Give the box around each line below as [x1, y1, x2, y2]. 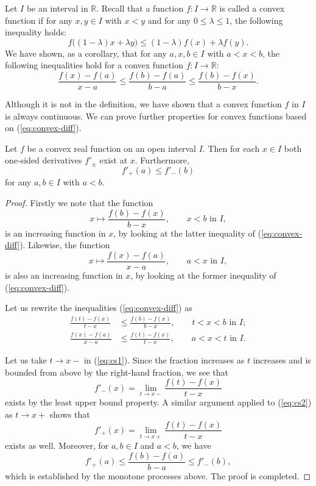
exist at [99, 154, 128, 166]
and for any [147, 13, 191, 26]
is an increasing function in [5, 226, 106, 239]
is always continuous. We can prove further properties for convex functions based [5, 109, 307, 122]
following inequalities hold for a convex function [5, 59, 183, 71]
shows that [49, 407, 90, 420]
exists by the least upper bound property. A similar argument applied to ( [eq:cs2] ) [5, 396, 312, 409]
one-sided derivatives [5, 154, 82, 166]
